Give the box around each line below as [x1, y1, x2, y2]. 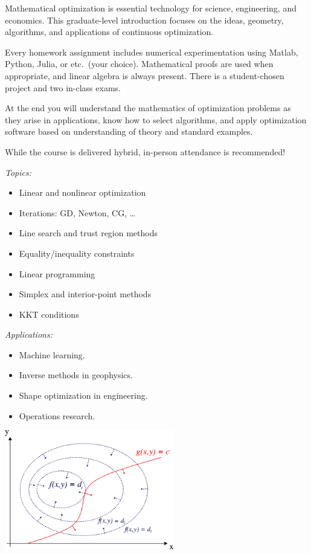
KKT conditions [19, 308, 79, 320]
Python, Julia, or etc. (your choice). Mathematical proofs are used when [5, 57, 274, 70]
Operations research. [19, 409, 95, 422]
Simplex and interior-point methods [19, 288, 152, 300]
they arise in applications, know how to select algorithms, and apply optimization [5, 113, 307, 126]
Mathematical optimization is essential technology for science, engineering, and [5, 2, 297, 14]
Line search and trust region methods [19, 227, 158, 239]
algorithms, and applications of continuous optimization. [5, 25, 214, 38]
